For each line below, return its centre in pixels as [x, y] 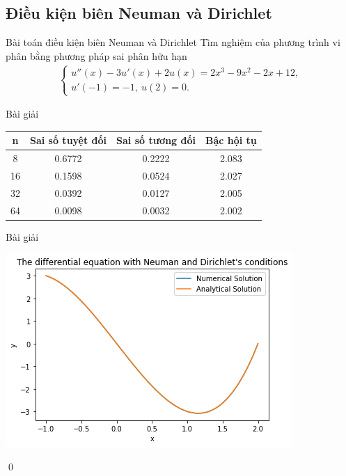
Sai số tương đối [156, 140]
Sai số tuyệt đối [69, 140]
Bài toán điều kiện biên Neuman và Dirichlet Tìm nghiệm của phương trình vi [173, 42]
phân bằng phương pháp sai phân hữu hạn [96, 55]
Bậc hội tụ [231, 140]
